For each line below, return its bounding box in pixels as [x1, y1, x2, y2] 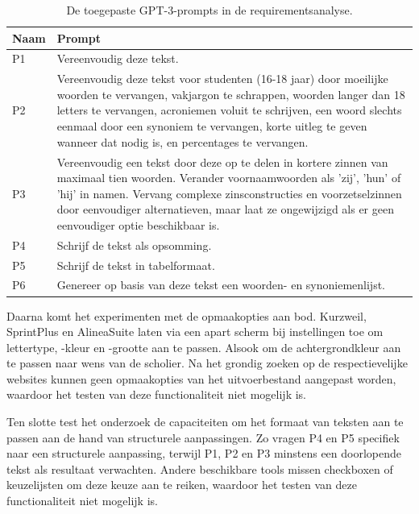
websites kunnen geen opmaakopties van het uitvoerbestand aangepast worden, [6, 370, 396, 387]
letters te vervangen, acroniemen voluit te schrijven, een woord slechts [56, 102, 402, 118]
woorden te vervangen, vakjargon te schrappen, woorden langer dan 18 [56, 85, 405, 102]
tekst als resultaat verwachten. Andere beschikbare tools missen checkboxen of [6, 460, 393, 477]
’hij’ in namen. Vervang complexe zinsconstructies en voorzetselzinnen [56, 184, 402, 201]
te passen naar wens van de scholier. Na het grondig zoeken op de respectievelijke [6, 354, 408, 371]
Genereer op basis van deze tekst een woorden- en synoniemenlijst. [56, 276, 386, 293]
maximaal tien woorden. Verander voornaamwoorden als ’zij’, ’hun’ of [56, 169, 401, 186]
